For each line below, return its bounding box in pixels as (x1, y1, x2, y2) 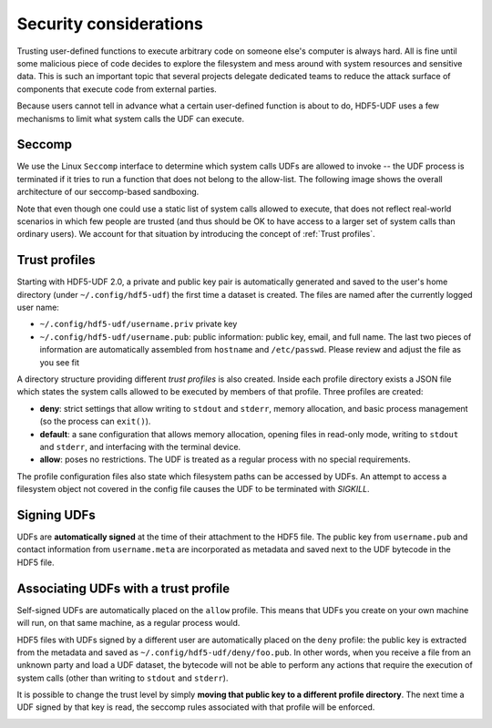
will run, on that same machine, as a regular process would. (16, 618, 241, 629)
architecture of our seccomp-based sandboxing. (16, 187, 200, 198)
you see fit (39, 356, 80, 368)
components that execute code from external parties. (16, 83, 218, 95)
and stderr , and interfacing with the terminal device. (39, 441, 241, 452)
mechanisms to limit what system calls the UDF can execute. (16, 113, 245, 124)
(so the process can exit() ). (39, 415, 151, 427)
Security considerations (16, 14, 204, 34)
